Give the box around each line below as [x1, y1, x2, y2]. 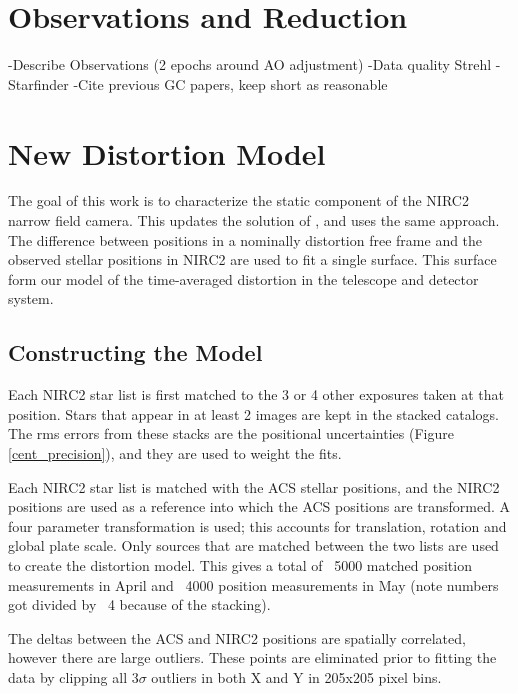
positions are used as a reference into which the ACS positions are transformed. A [8, 496, 511, 517]
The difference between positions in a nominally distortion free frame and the [8, 229, 483, 250]
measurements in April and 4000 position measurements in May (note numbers [8, 574, 499, 595]
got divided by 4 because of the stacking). [8, 594, 271, 615]
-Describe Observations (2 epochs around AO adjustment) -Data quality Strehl [8, 54, 492, 75]
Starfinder [8, 73, 69, 94]
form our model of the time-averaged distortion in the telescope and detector [8, 268, 479, 289]
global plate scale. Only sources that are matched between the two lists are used [8, 535, 499, 556]
